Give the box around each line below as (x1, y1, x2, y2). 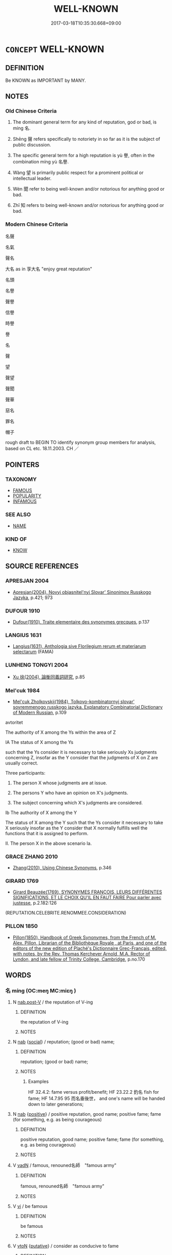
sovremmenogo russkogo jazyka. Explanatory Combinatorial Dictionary (12, 704, 163, 710)
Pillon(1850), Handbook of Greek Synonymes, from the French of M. (12, 934, 157, 940)
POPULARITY (12, 493, 41, 499)
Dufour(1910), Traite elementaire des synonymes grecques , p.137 (12, 619, 150, 625)
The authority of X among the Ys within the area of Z (5, 729, 116, 735)
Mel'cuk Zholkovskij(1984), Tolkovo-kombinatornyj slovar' (12, 698, 135, 705)
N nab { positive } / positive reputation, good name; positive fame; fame (12, 1111, 161, 1117)
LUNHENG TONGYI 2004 (5, 662, 68, 669)
